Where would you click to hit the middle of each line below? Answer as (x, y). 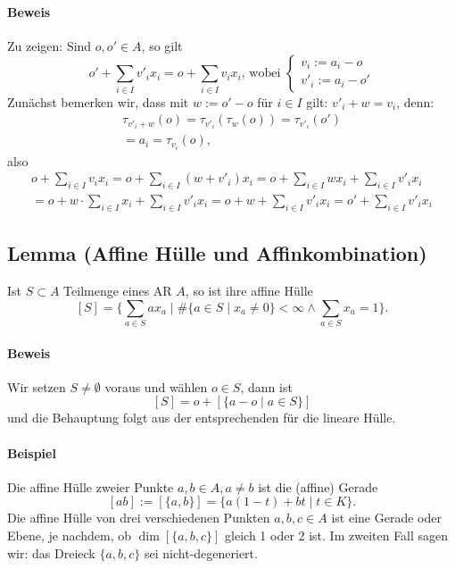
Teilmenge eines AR (118, 291)
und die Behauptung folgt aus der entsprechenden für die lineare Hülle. (202, 418)
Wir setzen (37, 386)
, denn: (415, 101)
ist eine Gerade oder (386, 518)
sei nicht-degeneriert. (201, 552)
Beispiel (32, 452)
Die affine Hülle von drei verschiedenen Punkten (139, 518)
